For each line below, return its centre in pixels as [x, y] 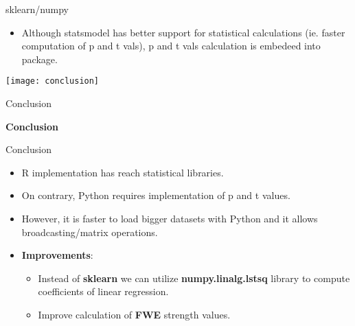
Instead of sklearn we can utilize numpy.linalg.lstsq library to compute [194, 278]
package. [39, 59]
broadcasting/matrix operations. [90, 232]
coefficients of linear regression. [103, 291]
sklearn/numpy [37, 9]
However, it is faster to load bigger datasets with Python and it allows [170, 218]
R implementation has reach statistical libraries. [123, 172]
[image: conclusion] [53, 81]
